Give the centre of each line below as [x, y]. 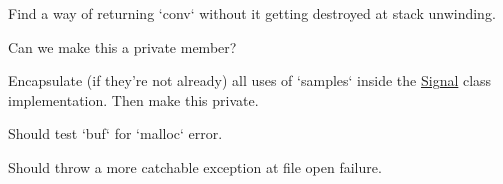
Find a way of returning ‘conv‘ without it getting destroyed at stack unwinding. [252, 13]
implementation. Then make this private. [133, 99]
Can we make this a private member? [122, 46]
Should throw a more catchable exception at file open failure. [195, 166]
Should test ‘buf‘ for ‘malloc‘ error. [115, 133]
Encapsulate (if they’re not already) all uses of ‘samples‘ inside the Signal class [250, 80]
